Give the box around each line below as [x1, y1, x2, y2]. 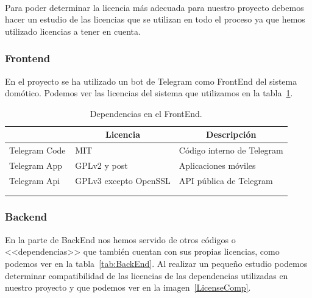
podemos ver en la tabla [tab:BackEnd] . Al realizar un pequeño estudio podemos [5, 257, 308, 269]
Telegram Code [9, 144, 66, 157]
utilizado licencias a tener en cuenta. [5, 24, 141, 37]
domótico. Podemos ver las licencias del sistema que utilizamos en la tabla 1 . [5, 87, 293, 99]
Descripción [206, 128, 257, 141]
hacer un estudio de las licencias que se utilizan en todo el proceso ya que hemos [5, 13, 305, 26]
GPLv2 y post [75, 159, 128, 172]
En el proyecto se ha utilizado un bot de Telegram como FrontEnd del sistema [5, 74, 297, 87]
